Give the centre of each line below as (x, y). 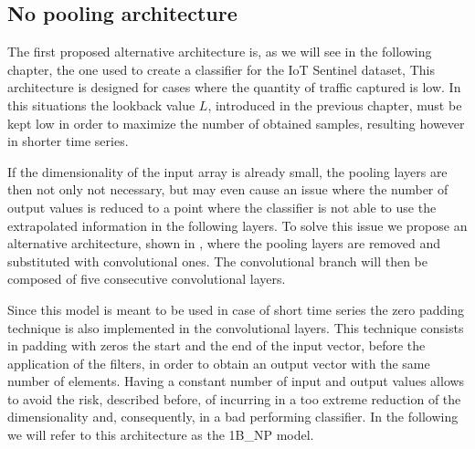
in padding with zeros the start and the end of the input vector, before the (216, 345)
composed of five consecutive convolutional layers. (147, 279)
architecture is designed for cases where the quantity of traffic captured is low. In (234, 87)
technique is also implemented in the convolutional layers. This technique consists (236, 327)
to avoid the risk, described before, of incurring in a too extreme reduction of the (234, 398)
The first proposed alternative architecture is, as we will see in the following (220, 52)
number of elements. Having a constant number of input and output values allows (236, 381)
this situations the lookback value (101, 104)
